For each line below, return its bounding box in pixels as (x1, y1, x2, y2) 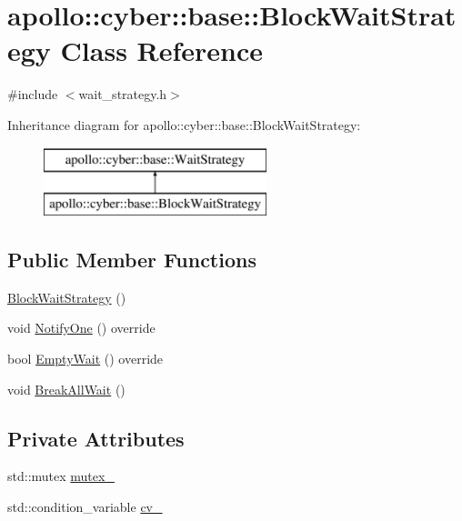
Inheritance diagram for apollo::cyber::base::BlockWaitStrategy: (7, 115, 361, 134)
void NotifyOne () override (7, 318, 156, 337)
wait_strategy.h (78, 85, 167, 104)
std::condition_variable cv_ (7, 497, 163, 516)
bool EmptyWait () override (7, 349, 164, 368)
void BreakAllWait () (7, 379, 126, 398)
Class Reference (60, 32, 264, 69)
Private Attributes (7, 424, 185, 452)
